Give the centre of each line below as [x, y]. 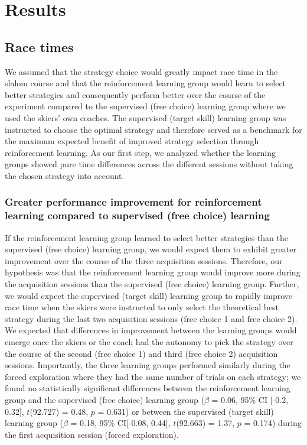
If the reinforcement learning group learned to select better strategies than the [146, 237]
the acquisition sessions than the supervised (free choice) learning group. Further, [152, 284]
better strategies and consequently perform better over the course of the [135, 94]
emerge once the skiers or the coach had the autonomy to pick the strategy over [149, 342]
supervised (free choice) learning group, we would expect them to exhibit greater [151, 249]
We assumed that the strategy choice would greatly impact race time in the [141, 71]
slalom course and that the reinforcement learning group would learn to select [146, 83]
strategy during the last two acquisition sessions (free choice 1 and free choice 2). [151, 318]
